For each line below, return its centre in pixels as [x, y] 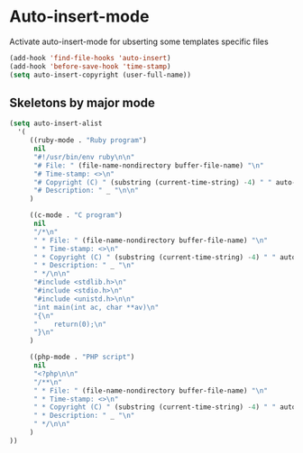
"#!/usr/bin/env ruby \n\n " [84, 157]
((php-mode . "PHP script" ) [82, 358]
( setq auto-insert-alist [56, 123]
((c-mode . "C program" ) [76, 215]
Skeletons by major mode [83, 102]
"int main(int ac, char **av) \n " [96, 307]
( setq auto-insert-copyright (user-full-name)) [101, 75]
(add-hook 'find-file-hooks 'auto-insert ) [90, 58]
